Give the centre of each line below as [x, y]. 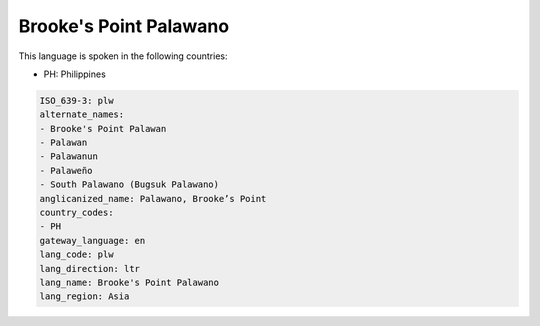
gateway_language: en [92, 240]
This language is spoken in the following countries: [123, 56]
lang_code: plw [76, 254]
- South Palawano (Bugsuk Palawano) [129, 184]
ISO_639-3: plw [76, 100]
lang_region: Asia [84, 296]
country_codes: [76, 213]
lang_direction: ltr [89, 268]
